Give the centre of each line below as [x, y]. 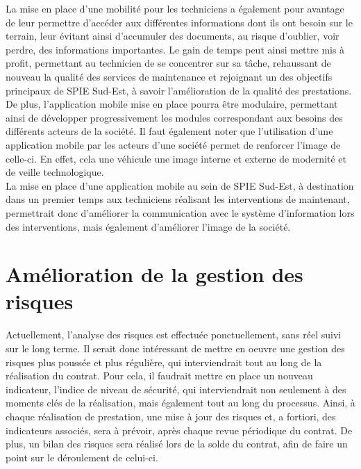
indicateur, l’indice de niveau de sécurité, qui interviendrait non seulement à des [176, 389]
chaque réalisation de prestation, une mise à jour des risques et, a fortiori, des [171, 416]
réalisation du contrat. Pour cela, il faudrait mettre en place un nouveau [159, 376]
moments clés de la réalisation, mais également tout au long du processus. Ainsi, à [180, 403]
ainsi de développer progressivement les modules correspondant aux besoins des [174, 117]
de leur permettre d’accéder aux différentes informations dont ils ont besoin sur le [179, 22]
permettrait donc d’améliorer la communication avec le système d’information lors [180, 212]
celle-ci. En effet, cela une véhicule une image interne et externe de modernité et [176, 158]
